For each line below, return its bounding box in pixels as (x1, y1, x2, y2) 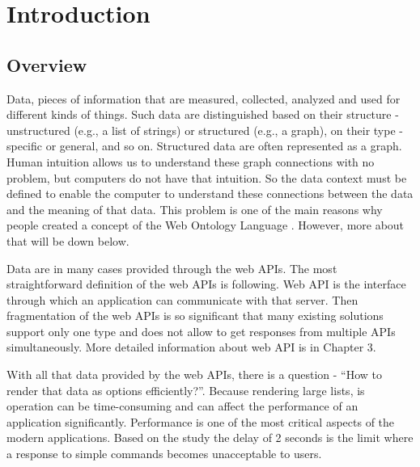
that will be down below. (6, 232, 129, 249)
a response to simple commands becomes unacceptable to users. (6, 445, 322, 462)
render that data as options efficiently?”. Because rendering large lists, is (6, 381, 365, 398)
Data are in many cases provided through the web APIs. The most (6, 259, 337, 276)
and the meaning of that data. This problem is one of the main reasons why (6, 200, 383, 217)
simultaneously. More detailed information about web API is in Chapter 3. (6, 339, 376, 356)
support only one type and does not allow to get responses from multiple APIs (6, 322, 396, 339)
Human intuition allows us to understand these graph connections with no (6, 153, 375, 170)
